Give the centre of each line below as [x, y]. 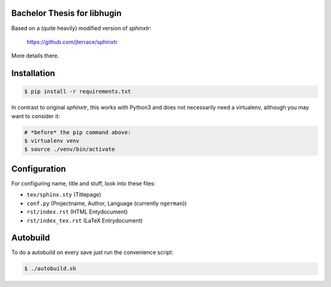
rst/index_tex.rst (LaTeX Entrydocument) [85, 220]
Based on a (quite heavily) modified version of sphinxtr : [81, 28]
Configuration [39, 169]
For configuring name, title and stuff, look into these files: [83, 183]
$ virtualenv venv [52, 141]
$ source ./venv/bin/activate [70, 149]
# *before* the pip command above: [78, 132]
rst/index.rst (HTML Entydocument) [77, 212]
